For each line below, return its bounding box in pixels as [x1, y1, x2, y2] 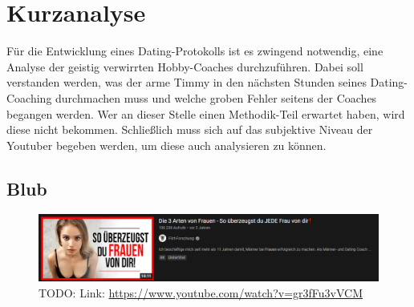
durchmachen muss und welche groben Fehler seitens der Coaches [55, 89, 377, 106]
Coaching [6, 89, 52, 106]
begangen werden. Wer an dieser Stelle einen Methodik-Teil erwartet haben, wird [6, 105, 405, 122]
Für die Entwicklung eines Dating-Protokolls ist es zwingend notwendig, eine [6, 42, 384, 59]
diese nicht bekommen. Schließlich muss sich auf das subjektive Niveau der [6, 121, 373, 138]
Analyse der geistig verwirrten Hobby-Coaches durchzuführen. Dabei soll [6, 58, 363, 75]
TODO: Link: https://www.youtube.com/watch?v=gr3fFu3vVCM [39, 284, 363, 301]
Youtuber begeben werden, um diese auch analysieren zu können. [6, 136, 327, 153]
